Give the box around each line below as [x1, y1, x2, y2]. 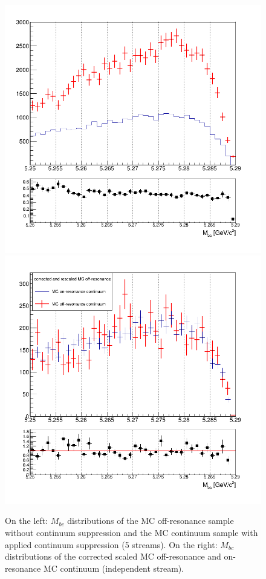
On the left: [5, 514, 48, 527]
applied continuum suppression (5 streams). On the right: [5, 538, 218, 551]
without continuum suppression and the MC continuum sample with [5, 526, 258, 539]
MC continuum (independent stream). [43, 561, 184, 574]
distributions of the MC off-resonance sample [67, 514, 234, 527]
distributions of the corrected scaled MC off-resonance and [5, 550, 221, 563]
